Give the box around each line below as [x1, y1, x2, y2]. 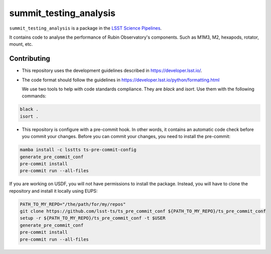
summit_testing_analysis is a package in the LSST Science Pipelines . [9, 25, 162, 31]
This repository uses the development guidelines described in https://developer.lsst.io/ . [22, 68, 203, 74]
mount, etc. [9, 41, 33, 47]
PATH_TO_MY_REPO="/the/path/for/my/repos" [20, 201, 126, 207]
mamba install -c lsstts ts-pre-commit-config [20, 147, 137, 153]
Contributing [9, 54, 50, 63]
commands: [22, 93, 47, 99]
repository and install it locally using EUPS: [9, 188, 98, 194]
